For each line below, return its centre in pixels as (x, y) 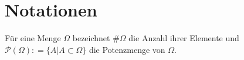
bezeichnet (91, 38)
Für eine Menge (33, 38)
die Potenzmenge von (127, 49)
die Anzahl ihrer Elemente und (184, 38)
